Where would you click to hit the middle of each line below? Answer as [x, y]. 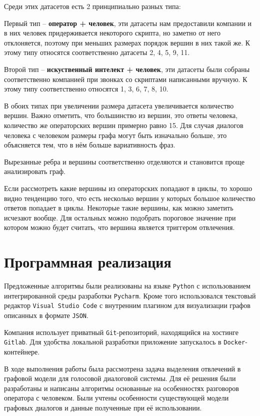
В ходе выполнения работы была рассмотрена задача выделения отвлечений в [122, 368]
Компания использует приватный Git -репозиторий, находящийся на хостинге [121, 332]
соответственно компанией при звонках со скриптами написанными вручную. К [126, 79]
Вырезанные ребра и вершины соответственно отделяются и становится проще [124, 161]
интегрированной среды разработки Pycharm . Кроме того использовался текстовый [130, 295]
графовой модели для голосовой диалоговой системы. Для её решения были [120, 378]
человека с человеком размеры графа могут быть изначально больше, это [115, 135]
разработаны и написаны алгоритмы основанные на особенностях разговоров [121, 388]
